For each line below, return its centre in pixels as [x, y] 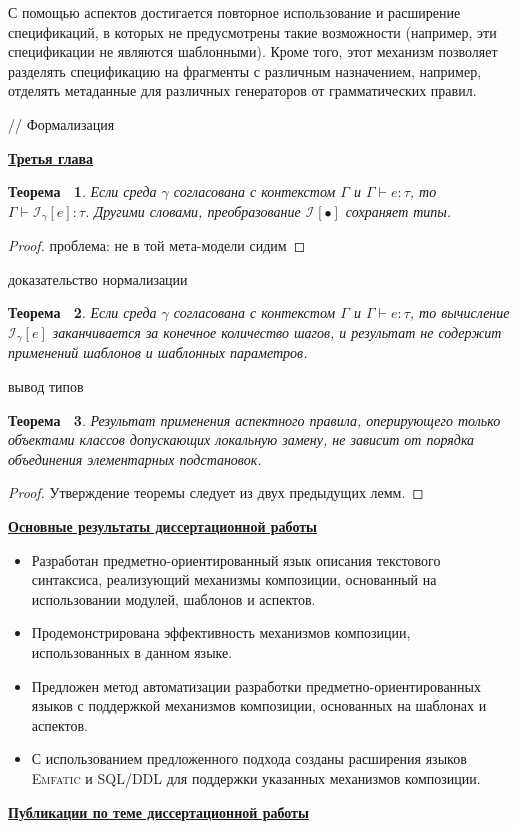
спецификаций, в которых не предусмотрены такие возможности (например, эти [252, 31]
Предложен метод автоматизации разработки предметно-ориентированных [256, 685]
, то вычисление [459, 312]
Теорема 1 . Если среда [82, 191]
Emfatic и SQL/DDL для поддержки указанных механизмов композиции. [256, 777]
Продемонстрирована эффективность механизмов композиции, [221, 632]
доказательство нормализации [98, 278]
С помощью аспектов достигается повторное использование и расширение [234, 12]
